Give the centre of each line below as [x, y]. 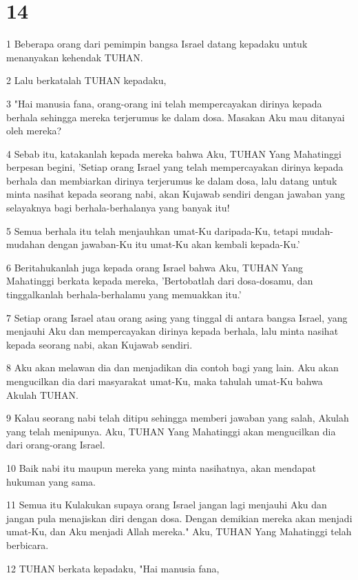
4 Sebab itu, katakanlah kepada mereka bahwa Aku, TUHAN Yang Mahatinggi [174, 153]
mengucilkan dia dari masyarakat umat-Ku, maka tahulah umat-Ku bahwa [165, 381]
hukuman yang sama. [51, 481]
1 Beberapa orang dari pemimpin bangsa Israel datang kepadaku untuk [157, 44]
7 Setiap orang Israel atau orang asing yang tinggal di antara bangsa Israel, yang [177, 317]
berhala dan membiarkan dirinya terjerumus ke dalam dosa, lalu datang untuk [172, 180]
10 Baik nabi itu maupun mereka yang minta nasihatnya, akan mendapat [161, 467]
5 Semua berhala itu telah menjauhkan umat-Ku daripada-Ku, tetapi [152, 230]
